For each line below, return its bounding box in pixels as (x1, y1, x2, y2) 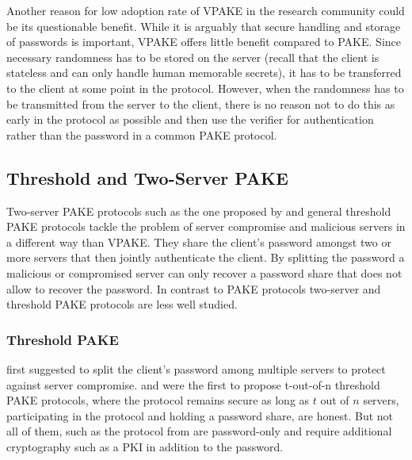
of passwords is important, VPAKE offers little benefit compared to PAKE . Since (6, 33, 401, 50)
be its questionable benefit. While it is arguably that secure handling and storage (6, 17, 401, 34)
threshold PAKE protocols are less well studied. (6, 296, 238, 312)
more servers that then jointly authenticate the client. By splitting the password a (6, 249, 405, 266)
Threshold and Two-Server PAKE (6, 165, 288, 190)
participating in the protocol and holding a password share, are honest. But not (6, 407, 394, 424)
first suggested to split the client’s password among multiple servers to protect (6, 360, 386, 377)
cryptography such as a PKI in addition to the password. (6, 438, 284, 454)
